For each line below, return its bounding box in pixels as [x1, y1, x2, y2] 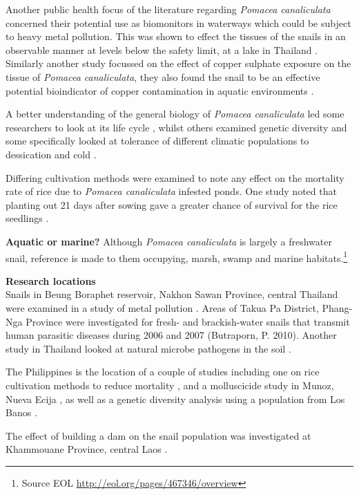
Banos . [6, 405, 37, 420]
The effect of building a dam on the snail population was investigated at [6, 428, 311, 442]
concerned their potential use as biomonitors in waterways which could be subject [6, 15, 351, 30]
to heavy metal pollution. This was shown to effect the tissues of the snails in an [6, 29, 346, 44]
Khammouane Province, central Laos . [6, 442, 168, 456]
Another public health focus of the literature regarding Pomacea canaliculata [6, 2, 331, 16]
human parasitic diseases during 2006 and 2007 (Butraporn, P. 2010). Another [6, 328, 337, 342]
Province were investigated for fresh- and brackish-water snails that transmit [26, 314, 350, 328]
